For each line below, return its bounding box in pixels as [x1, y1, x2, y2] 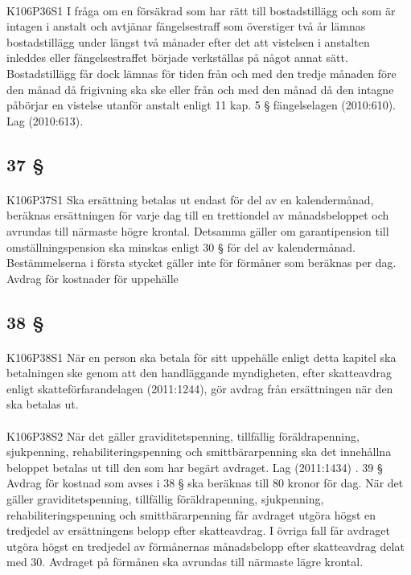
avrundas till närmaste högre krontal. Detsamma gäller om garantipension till [6, 222, 389, 239]
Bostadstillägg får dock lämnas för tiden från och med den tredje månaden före [6, 64, 397, 81]
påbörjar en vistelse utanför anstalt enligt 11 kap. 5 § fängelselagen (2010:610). [6, 97, 397, 113]
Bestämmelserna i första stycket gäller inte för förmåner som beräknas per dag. [6, 254, 397, 271]
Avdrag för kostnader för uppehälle [6, 269, 179, 286]
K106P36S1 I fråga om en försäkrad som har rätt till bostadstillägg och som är [6, 2, 396, 18]
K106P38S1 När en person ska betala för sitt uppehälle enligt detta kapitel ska [6, 348, 397, 365]
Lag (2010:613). [6, 112, 84, 129]
